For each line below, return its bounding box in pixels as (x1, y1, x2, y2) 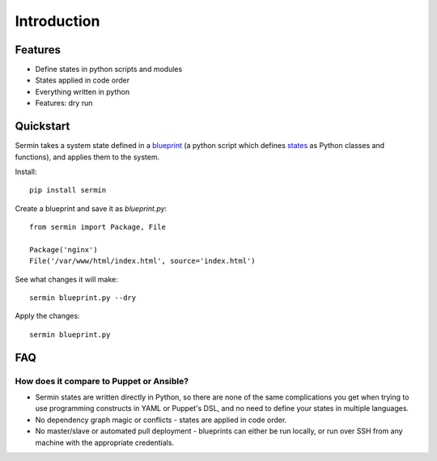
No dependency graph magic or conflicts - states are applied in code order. (35, 415, 287, 425)
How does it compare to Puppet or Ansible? (15, 375, 189, 387)
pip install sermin (29, 186, 107, 195)
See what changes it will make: (15, 274, 119, 284)
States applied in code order (35, 75, 129, 85)
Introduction (15, 12, 100, 30)
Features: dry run (35, 98, 93, 108)
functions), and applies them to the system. (15, 152, 160, 162)
